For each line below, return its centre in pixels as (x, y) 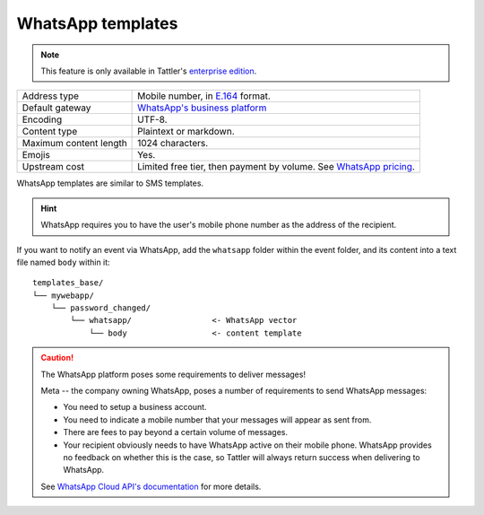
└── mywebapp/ (63, 295)
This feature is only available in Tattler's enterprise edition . (149, 71)
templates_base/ (68, 283)
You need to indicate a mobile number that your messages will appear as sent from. (217, 419)
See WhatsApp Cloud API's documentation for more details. (151, 486)
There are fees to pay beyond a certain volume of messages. (176, 432)
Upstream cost (53, 167)
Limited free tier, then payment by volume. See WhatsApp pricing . (277, 167)
